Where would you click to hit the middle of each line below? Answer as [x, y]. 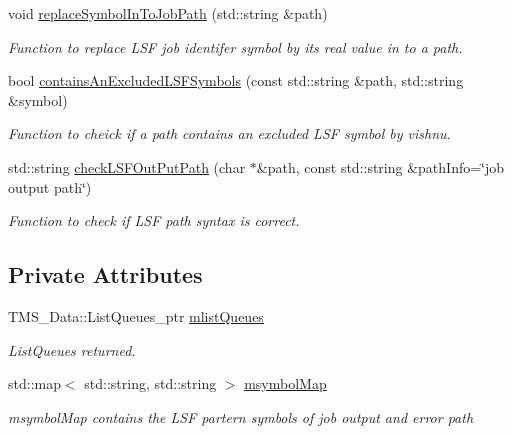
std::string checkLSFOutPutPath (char [127, 166]
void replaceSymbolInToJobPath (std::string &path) [168, 13]
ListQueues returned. [72, 349]
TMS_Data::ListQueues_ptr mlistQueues [136, 315]
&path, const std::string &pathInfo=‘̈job [380, 166]
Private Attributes [105, 274]
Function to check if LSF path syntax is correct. [154, 220]
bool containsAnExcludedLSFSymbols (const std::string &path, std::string [236, 80]
